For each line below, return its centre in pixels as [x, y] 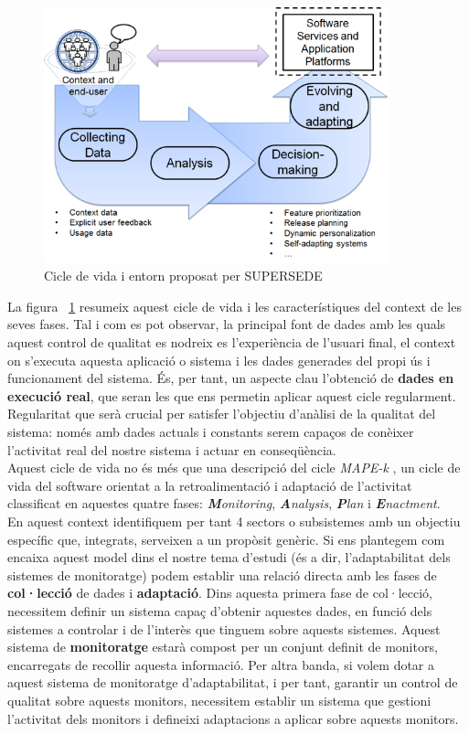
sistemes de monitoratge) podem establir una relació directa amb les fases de [222, 574]
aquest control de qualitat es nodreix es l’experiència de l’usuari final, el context [232, 342]
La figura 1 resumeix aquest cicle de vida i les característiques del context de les [234, 306]
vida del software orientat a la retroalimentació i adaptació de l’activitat [210, 485]
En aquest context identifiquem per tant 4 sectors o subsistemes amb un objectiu [234, 521]
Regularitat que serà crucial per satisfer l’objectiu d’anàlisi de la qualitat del [222, 414]
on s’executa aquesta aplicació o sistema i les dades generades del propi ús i [219, 360]
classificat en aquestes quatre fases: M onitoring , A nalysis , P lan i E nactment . [224, 503]
